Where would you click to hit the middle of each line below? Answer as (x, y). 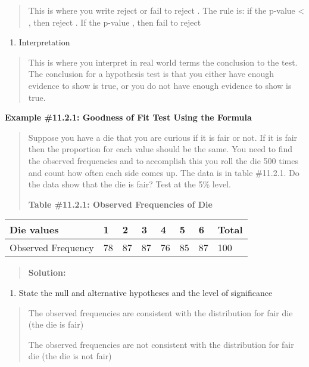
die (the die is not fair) (70, 356)
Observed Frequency (52, 248)
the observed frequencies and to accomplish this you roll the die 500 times (163, 160)
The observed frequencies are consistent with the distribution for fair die (160, 312)
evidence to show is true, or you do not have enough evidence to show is (160, 85)
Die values (34, 230)
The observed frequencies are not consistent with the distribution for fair (161, 344)
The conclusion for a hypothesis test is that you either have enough (151, 74)
